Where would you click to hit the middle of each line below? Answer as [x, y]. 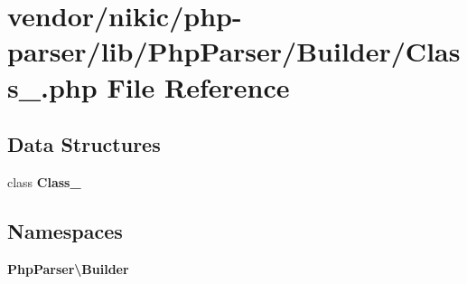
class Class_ [44, 181]
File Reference [198, 86]
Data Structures [84, 144]
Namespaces [65, 230]
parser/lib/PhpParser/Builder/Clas [234, 51]
